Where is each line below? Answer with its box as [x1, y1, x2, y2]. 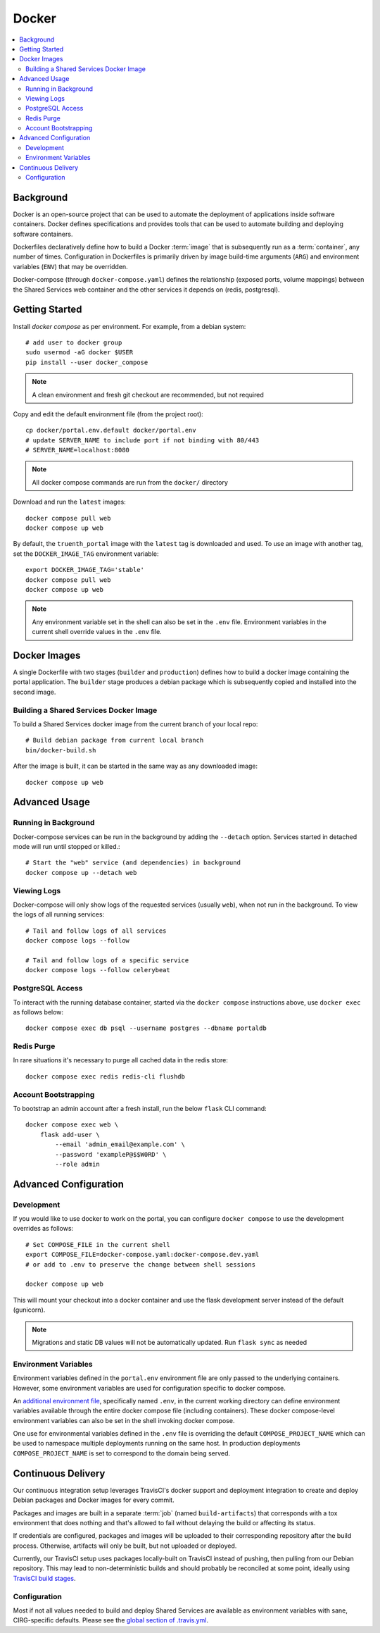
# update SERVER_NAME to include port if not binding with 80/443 [25, 436, 260, 444]
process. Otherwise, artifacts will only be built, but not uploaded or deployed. [13, 1541, 237, 1550]
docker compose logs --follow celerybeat [25, 966, 170, 974]
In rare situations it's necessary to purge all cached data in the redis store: [13, 1056, 228, 1064]
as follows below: [13, 1007, 63, 1016]
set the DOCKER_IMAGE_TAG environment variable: [13, 549, 159, 558]
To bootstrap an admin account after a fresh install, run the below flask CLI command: [13, 1104, 267, 1112]
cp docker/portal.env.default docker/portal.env [25, 426, 196, 435]
